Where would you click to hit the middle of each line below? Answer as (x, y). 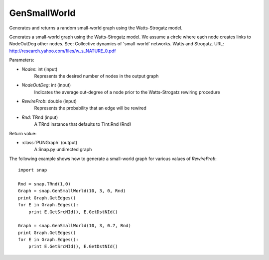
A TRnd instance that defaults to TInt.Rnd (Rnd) (83, 124)
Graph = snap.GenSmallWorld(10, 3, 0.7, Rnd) (75, 226)
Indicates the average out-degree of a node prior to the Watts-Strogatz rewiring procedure (127, 92)
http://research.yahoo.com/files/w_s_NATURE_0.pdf (63, 51)
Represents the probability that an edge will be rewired (90, 108)
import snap (33, 170)
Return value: (23, 133)
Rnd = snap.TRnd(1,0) (44, 184)
